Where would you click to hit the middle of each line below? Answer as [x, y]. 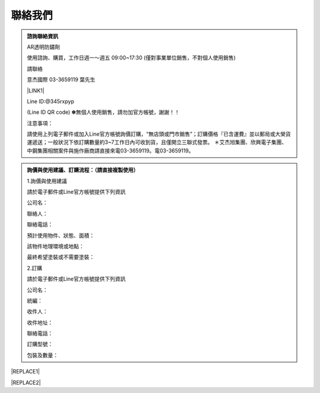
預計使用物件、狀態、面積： [61, 235]
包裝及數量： [43, 355]
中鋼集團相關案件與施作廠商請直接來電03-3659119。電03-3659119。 [111, 151]
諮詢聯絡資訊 [43, 36]
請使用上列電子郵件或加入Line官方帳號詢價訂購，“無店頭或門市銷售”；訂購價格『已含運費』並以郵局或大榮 [156, 134]
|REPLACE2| [26, 382]
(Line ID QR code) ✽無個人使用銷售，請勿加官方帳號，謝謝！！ [103, 112]
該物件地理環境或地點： [55, 246]
